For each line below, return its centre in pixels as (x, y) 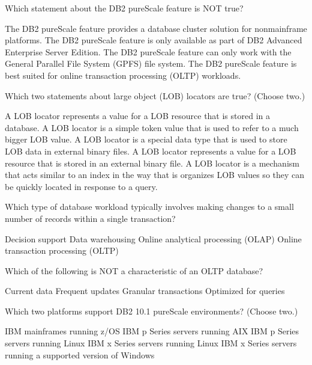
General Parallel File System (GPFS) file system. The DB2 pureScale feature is (151, 63)
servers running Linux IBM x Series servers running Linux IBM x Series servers (151, 343)
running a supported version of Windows (80, 354)
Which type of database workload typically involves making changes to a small (149, 207)
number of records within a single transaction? (90, 218)
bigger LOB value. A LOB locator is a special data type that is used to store (146, 139)
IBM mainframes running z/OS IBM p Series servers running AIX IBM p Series (152, 331)
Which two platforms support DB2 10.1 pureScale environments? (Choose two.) (151, 311)
